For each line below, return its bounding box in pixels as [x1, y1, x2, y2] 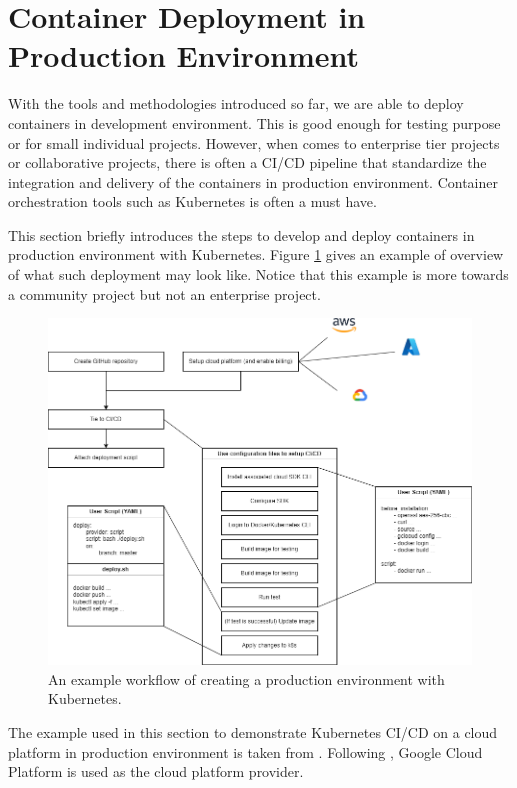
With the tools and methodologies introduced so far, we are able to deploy [8, 93, 464, 114]
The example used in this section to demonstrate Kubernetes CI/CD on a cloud [8, 722, 498, 743]
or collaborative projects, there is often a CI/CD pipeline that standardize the [8, 152, 487, 173]
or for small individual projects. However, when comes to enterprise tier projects [8, 132, 500, 153]
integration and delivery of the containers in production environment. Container [8, 171, 498, 192]
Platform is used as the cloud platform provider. [8, 761, 304, 782]
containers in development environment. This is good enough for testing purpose [8, 112, 501, 133]
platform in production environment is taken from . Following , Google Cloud [8, 741, 483, 762]
